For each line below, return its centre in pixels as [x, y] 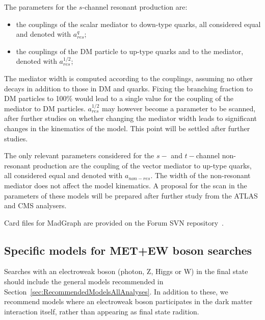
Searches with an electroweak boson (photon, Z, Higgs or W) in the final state [126, 271]
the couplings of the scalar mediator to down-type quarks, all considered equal [138, 24]
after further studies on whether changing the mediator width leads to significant [130, 118]
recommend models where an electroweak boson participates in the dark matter [128, 301]
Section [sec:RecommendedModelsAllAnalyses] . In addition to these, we [116, 291]
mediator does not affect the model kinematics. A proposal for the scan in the [126, 185]
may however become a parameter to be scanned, [179, 108]
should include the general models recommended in [84, 281]
